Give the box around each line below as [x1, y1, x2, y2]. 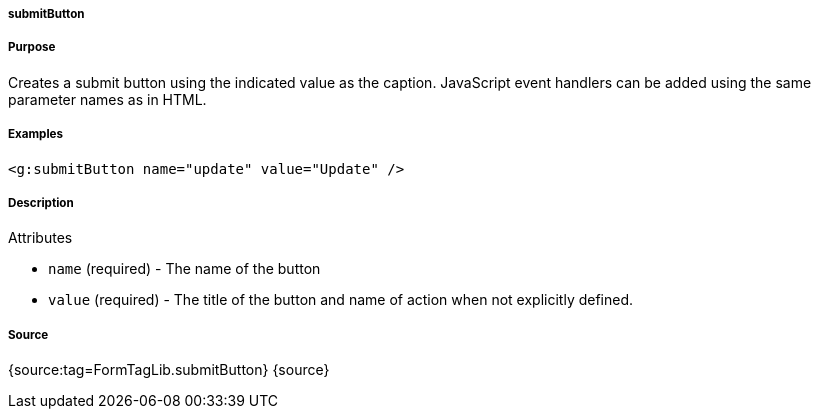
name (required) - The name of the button [48, 260, 321, 278]
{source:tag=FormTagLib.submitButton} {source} [8, 361, 330, 379]
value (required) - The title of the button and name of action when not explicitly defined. [48, 291, 634, 309]
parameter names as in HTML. [8, 90, 207, 108]
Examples [8, 127, 63, 142]
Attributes [8, 229, 73, 247]
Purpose [8, 40, 56, 55]
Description [8, 195, 74, 210]
